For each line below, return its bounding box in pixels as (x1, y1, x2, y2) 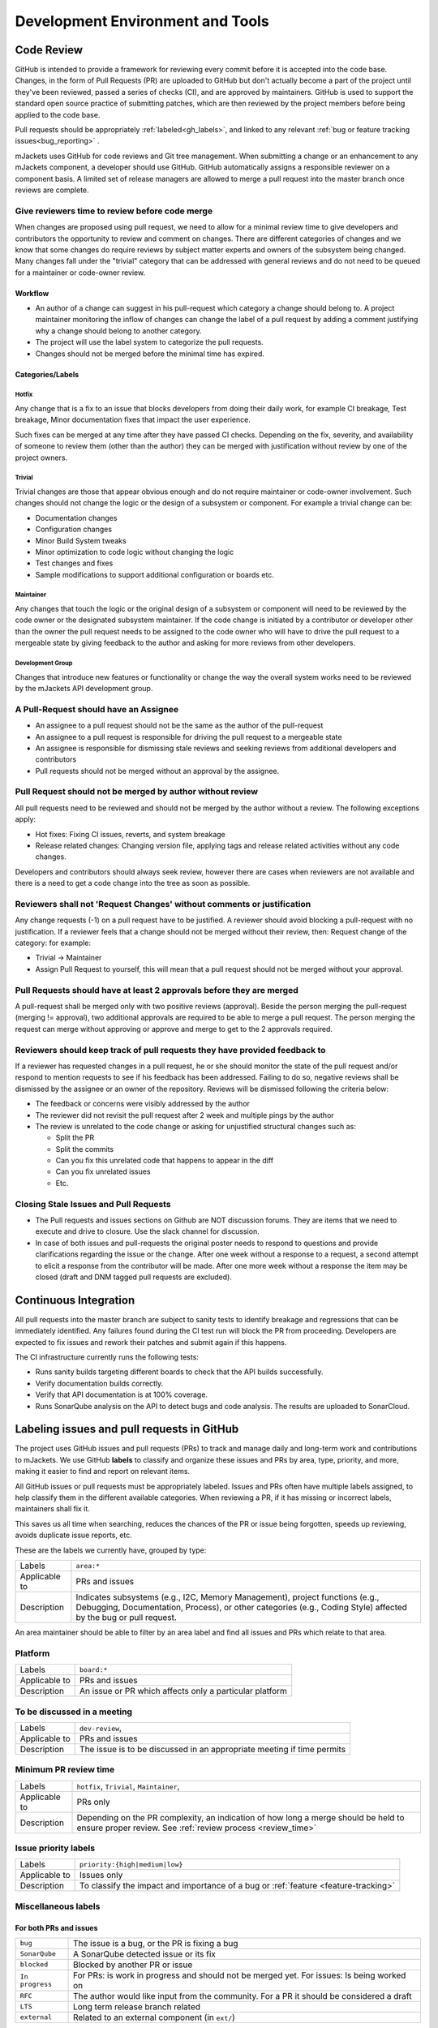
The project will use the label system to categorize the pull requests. (35, 337, 264, 347)
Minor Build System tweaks (35, 535, 127, 545)
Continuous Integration (15, 1293, 135, 1307)
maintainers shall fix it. (15, 1504, 91, 1514)
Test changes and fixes (35, 558, 114, 568)
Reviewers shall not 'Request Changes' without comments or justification (15, 898, 311, 909)
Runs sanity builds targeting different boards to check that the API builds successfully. (35, 1367, 324, 1377)
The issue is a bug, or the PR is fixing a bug (73, 1937, 238, 1949)
